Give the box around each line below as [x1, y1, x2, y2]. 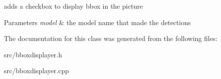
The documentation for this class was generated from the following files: [4, 33, 218, 43]
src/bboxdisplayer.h [4, 49, 63, 59]
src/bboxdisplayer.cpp [4, 66, 69, 76]
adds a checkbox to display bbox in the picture [4, 1, 143, 11]
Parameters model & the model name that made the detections [4, 17, 191, 27]
